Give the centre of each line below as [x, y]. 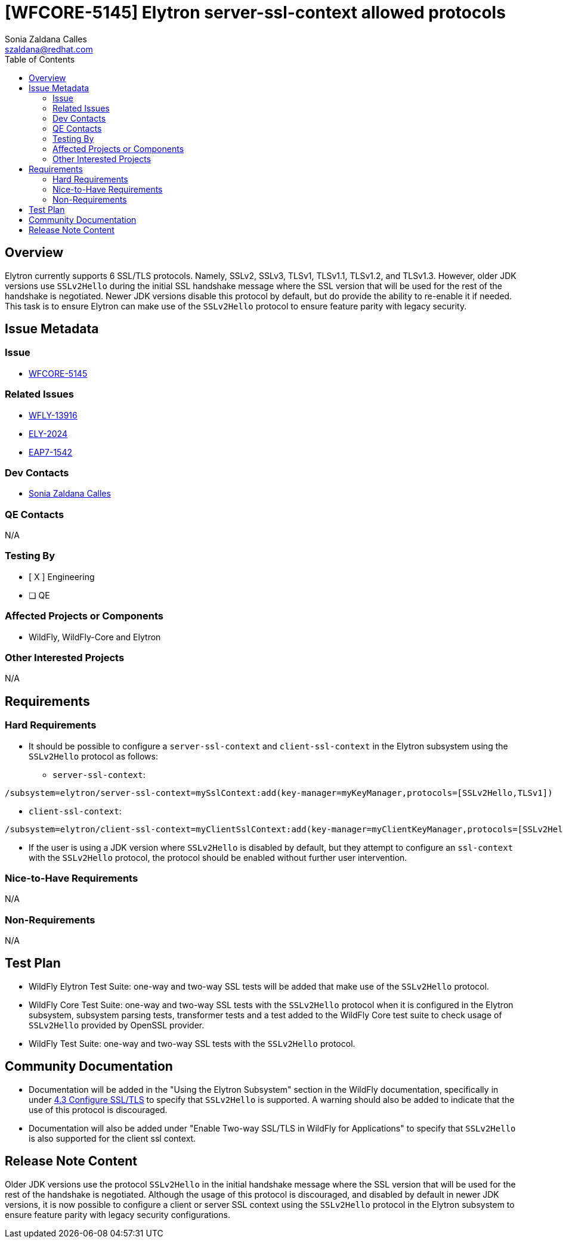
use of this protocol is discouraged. [98, 1109]
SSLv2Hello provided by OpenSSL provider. [117, 1025]
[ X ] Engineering [62, 576]
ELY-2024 [48, 433]
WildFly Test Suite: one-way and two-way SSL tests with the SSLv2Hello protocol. [192, 1043]
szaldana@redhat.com [49, 49]
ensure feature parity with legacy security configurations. [117, 1214]
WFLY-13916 [53, 415]
